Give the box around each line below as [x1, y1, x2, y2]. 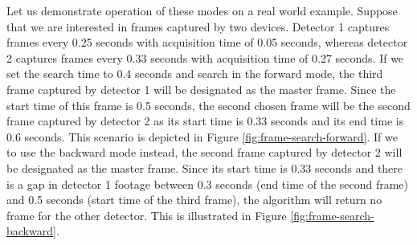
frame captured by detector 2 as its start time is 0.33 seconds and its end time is [6, 112, 404, 129]
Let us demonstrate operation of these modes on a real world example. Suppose [6, 2, 398, 18]
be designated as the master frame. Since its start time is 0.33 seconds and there [6, 159, 403, 176]
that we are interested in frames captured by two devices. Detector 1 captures [6, 18, 390, 35]
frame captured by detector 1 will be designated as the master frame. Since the [6, 80, 396, 97]
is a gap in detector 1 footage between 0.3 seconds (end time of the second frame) [6, 175, 409, 192]
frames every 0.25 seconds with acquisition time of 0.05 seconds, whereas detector [6, 34, 408, 51]
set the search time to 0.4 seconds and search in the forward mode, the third [6, 65, 383, 82]
